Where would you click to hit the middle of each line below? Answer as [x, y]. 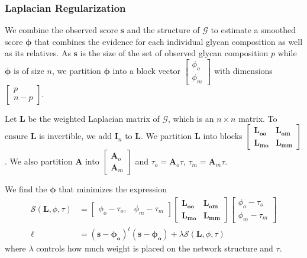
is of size [29, 71]
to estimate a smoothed [253, 30]
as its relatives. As [38, 53]
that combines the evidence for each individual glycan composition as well [169, 41]
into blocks [223, 136]
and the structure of [163, 30]
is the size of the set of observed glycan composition [174, 53]
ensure [17, 136]
